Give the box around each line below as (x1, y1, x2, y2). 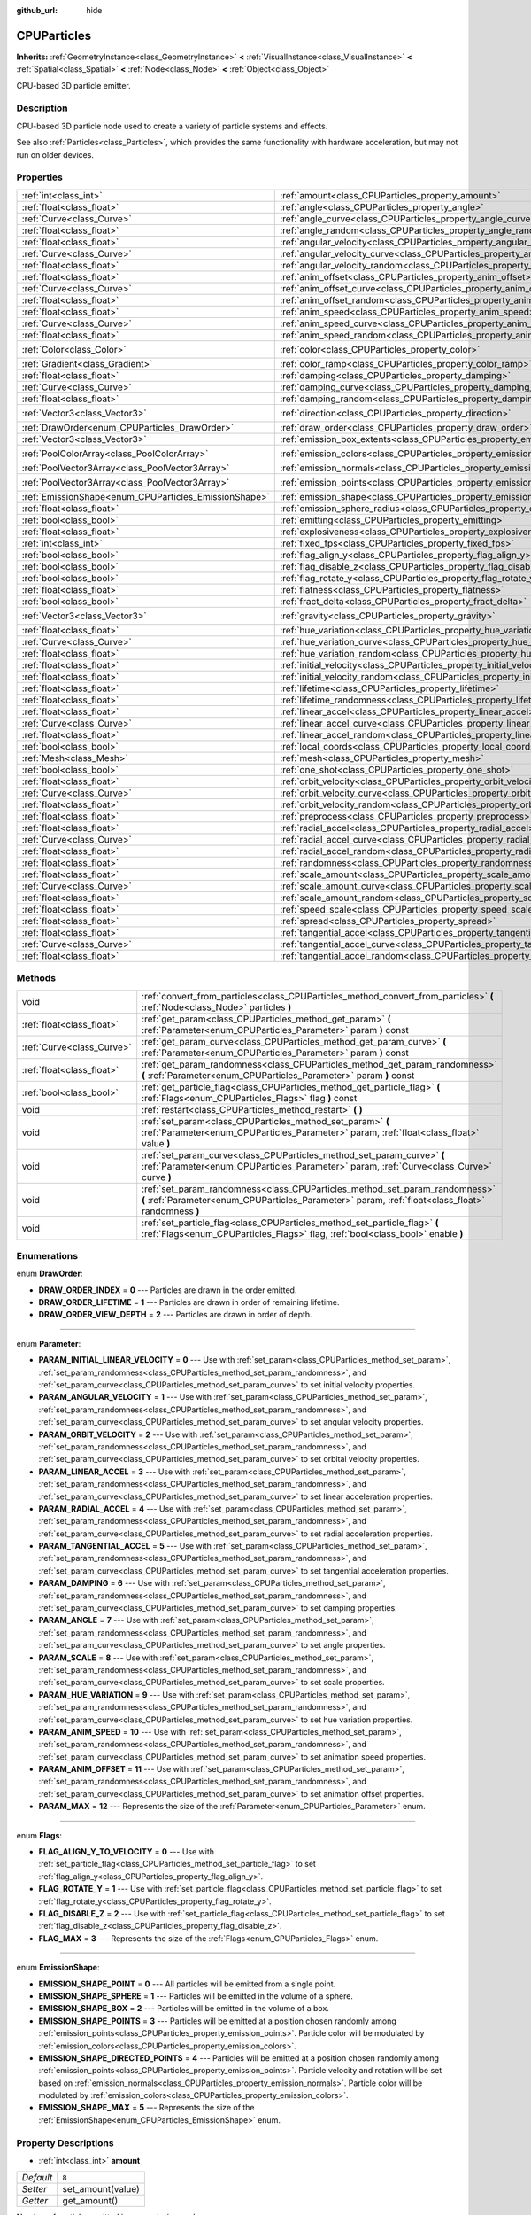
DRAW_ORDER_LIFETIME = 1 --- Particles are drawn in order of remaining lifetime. (38, 1297, 340, 1308)
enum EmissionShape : (16, 1962, 100, 1973)
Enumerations (16, 1249, 79, 1262)
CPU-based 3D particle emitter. (16, 80, 132, 90)
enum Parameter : (16, 1338, 81, 1348)
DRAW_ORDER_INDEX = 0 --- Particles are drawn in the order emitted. (38, 1285, 297, 1295)
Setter (21, 2183, 48, 2196)
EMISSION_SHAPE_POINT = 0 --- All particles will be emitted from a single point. (38, 1978, 336, 1989)
